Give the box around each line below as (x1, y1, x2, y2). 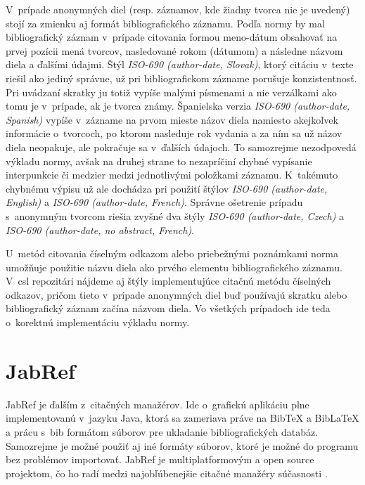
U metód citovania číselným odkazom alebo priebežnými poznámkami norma (6, 246, 339, 261)
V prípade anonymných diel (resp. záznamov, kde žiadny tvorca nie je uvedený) (6, 2, 350, 16)
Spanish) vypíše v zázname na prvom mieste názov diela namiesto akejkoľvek (6, 112, 338, 127)
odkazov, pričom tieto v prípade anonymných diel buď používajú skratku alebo (6, 287, 347, 302)
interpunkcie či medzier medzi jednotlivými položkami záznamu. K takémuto (6, 167, 338, 182)
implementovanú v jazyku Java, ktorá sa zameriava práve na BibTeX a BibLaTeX (6, 410, 359, 425)
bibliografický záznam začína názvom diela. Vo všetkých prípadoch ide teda (6, 301, 331, 316)
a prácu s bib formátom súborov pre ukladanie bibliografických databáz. (6, 424, 319, 439)
